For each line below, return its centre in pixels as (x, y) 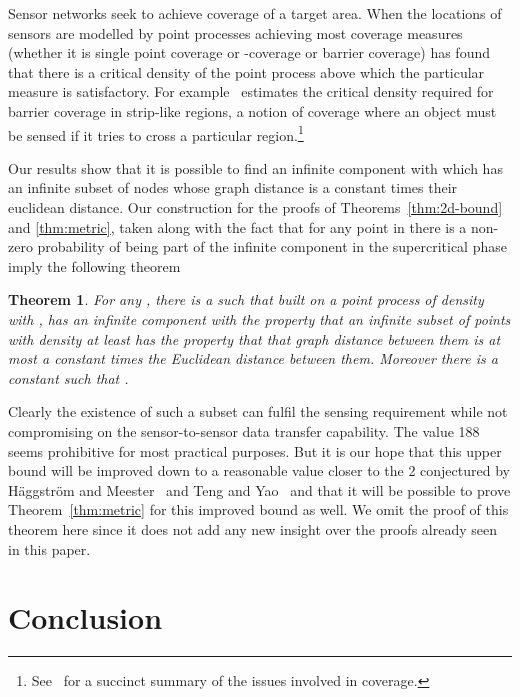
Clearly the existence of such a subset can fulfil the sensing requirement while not (258, 411)
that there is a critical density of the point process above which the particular (246, 71)
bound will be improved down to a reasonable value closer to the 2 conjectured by (259, 470)
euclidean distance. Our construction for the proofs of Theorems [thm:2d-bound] (255, 207)
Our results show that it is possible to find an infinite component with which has (255, 167)
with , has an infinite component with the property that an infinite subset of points (259, 318)
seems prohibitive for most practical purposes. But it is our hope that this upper (255, 450)
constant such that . (68, 377)
